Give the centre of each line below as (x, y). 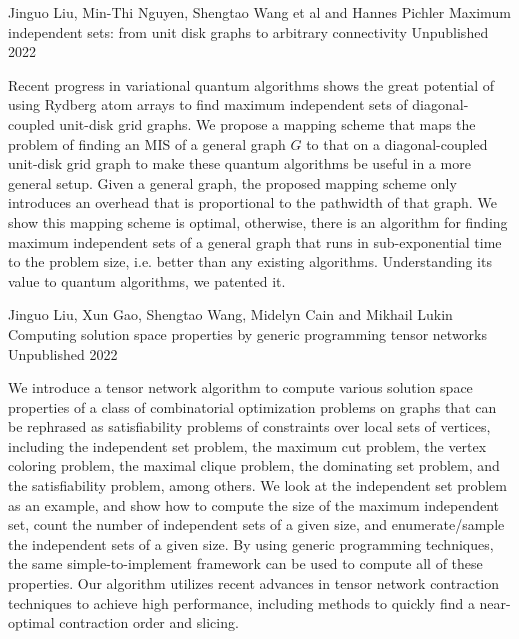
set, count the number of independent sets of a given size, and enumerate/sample (256, 524)
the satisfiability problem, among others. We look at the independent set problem (257, 485)
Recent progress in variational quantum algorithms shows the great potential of (251, 84)
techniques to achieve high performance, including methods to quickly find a (241, 602)
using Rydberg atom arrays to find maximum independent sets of (208, 104)
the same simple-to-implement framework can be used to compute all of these (245, 563)
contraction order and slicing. (149, 622)
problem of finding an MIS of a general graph (147, 143)
